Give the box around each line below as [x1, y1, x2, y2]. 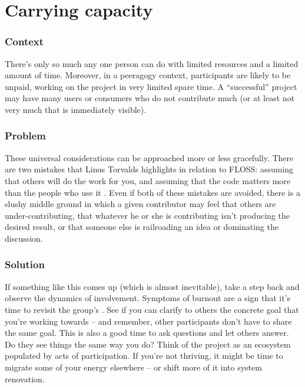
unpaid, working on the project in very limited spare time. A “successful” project [5, 80, 297, 92]
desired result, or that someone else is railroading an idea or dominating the [5, 221, 279, 233]
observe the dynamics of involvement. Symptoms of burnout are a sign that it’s [5, 292, 291, 304]
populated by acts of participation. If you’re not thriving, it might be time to [5, 349, 283, 362]
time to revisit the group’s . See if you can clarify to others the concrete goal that [5, 303, 299, 315]
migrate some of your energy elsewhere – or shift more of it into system [5, 361, 262, 373]
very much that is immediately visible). [5, 103, 147, 115]
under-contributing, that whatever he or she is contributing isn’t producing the [5, 209, 290, 221]
